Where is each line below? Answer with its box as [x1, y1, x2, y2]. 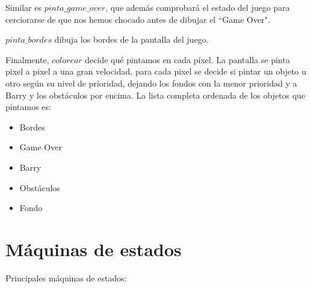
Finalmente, [5, 53, 49, 66]
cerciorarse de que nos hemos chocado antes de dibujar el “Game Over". [5, 13, 270, 25]
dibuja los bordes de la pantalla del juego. [54, 33, 209, 46]
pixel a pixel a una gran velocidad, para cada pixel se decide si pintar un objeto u [5, 65, 307, 78]
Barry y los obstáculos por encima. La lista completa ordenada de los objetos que [5, 88, 306, 101]
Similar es [5, 1, 42, 13]
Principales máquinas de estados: [5, 271, 127, 284]
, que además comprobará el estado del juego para [105, 1, 290, 13]
